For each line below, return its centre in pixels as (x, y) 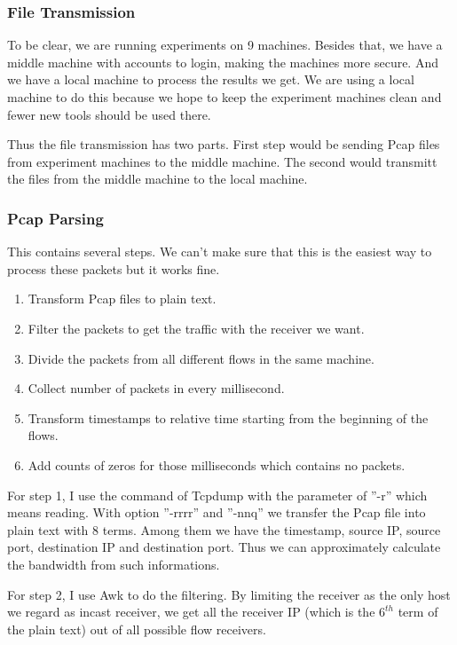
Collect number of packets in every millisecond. (156, 388)
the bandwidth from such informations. (114, 564)
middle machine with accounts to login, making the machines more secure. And (223, 62)
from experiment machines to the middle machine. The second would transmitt (222, 161)
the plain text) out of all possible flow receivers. (137, 629)
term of (418, 612)
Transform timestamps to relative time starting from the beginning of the (228, 417)
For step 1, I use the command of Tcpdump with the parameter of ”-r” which (217, 495)
